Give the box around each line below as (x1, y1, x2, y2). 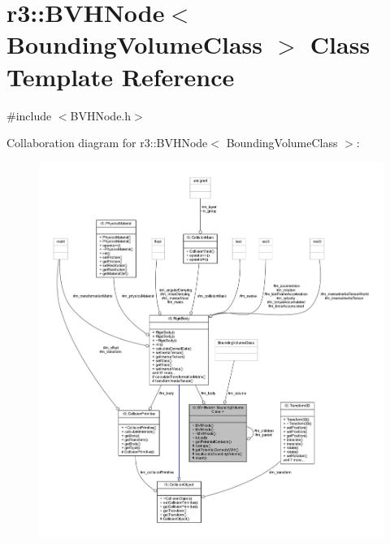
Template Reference (6, 59, 235, 93)
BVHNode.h (70, 107, 132, 124)
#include (6, 107, 52, 124)
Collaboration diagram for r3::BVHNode (6, 134, 208, 151)
